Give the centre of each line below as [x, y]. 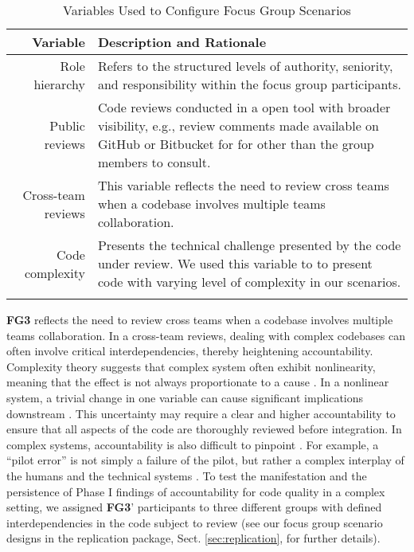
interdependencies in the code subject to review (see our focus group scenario [195, 522]
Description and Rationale [182, 42]
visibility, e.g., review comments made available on [238, 125]
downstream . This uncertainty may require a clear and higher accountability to [201, 413]
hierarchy [59, 84]
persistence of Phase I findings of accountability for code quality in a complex [196, 491]
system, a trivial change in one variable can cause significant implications [185, 397]
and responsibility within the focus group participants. [249, 84]
